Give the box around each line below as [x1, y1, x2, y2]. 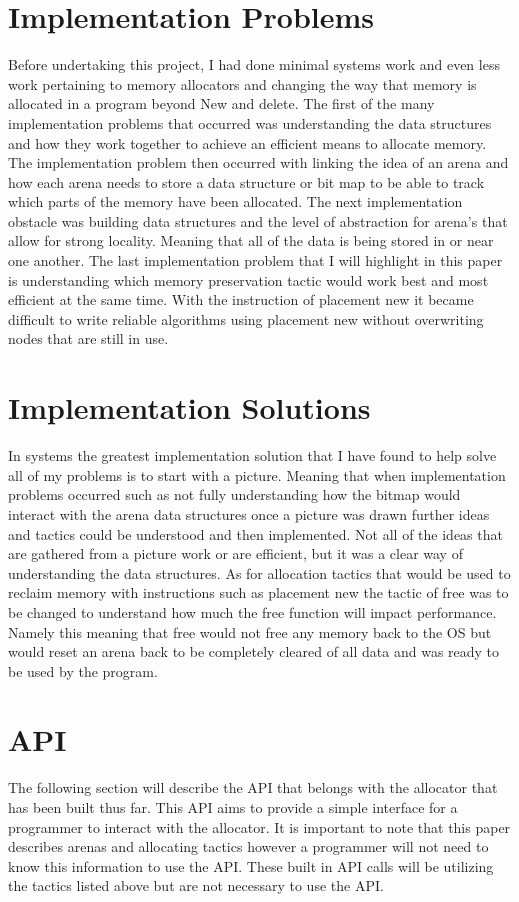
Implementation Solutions [8, 387, 371, 428]
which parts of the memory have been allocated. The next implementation [8, 191, 463, 212]
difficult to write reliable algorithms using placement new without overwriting [8, 308, 484, 329]
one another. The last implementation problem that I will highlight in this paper [8, 250, 503, 271]
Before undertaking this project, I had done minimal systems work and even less [8, 54, 500, 75]
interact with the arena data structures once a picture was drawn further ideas [8, 503, 490, 524]
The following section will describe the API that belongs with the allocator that [8, 777, 498, 798]
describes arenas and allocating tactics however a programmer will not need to [8, 836, 489, 857]
